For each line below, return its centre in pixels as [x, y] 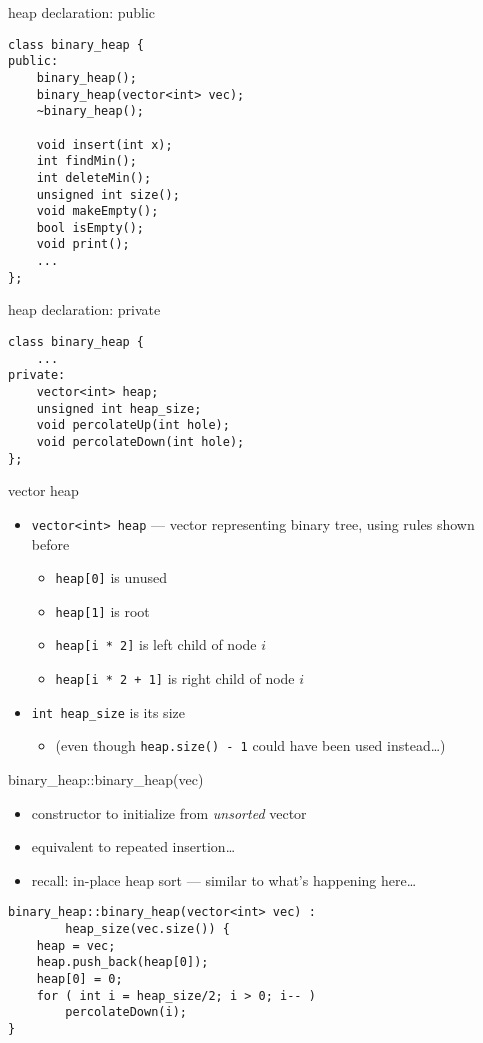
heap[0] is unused [111, 577]
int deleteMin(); [94, 177]
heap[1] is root [102, 610]
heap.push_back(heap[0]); [122, 962]
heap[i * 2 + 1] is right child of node [175, 678]
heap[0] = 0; [79, 979]
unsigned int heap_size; [119, 408]
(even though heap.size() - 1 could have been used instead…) [250, 745]
